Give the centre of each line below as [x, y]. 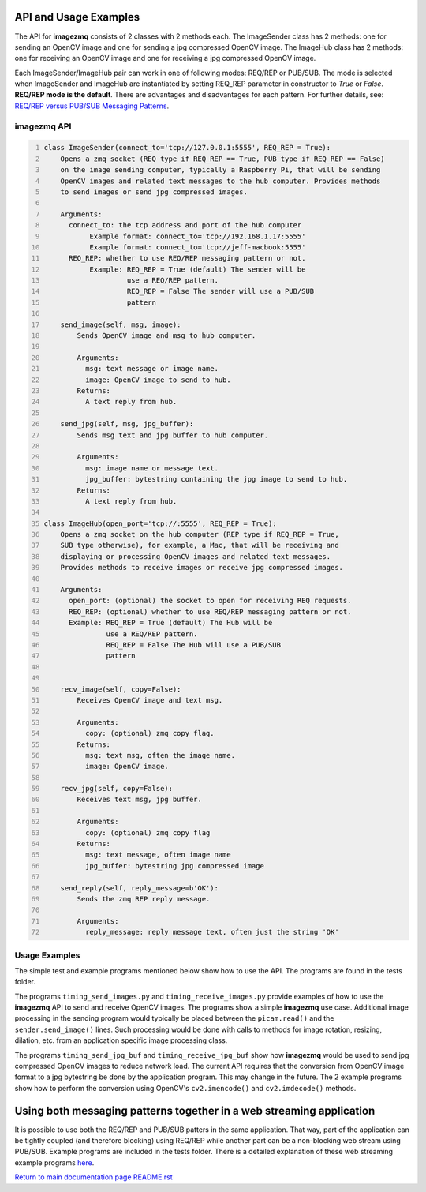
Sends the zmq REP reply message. [144, 899]
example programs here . [54, 1162]
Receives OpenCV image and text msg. [150, 700]
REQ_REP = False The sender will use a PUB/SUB [220, 291]
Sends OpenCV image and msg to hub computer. [166, 336]
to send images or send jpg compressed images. [154, 192]
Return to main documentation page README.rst [93, 1177]
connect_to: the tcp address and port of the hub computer [185, 225]
